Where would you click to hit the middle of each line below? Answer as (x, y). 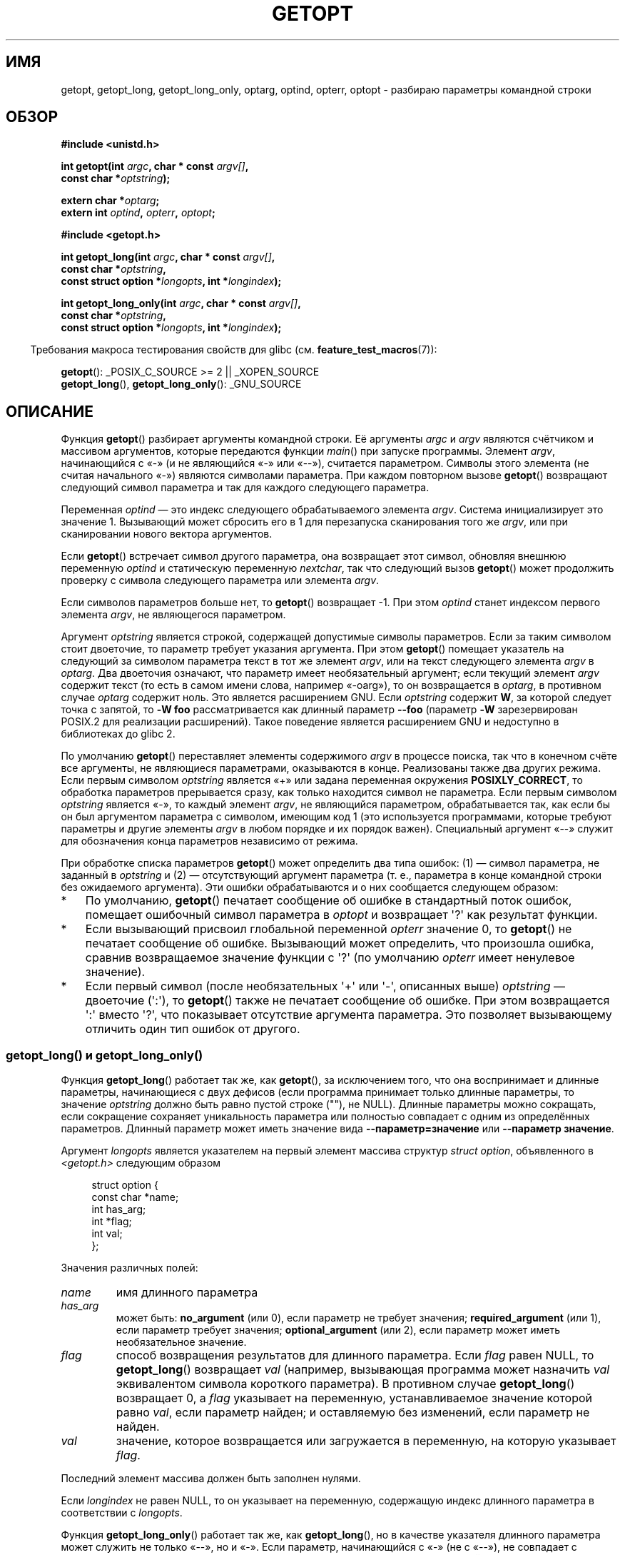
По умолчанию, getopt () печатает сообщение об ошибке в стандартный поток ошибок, (329, 901)
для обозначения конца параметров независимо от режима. (209, 841)
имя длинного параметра (187, 1293)
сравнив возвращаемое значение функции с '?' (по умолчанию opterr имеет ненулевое (330, 958)
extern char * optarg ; (110, 201)
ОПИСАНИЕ (50, 411)
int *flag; (112, 1222)
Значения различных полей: (129, 1268)
